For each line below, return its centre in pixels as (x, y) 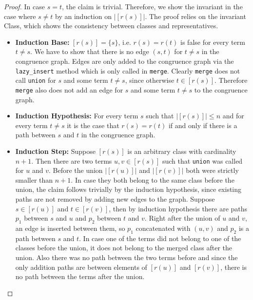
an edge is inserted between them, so (70, 228)
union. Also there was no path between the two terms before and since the (126, 257)
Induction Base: (42, 42)
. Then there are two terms (72, 160)
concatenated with (163, 228)
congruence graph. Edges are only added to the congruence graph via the (125, 61)
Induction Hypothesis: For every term (77, 116)
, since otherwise (150, 80)
